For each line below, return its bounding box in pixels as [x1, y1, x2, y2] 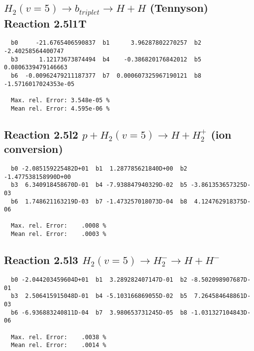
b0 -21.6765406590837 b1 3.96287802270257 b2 [11, 39, 201, 47]
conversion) [4, 141, 63, 156]
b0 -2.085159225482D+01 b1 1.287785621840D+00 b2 [11, 165, 188, 172]
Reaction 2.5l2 [4, 126, 78, 142]
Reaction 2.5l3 [4, 252, 78, 267]
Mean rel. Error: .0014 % [11, 342, 106, 349]
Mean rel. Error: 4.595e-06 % [11, 105, 110, 112]
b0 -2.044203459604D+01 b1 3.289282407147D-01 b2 [11, 276, 188, 283]
